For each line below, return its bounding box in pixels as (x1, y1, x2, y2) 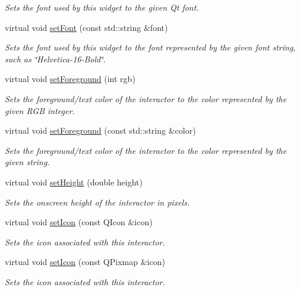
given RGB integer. (5, 104, 75, 116)
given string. (5, 156, 50, 168)
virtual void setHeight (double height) (5, 175, 143, 188)
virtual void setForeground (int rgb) (5, 72, 135, 85)
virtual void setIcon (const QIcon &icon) (5, 216, 153, 228)
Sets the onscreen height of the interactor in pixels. (5, 196, 190, 208)
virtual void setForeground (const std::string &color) (5, 124, 196, 137)
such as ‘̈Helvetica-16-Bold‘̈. (5, 52, 106, 65)
